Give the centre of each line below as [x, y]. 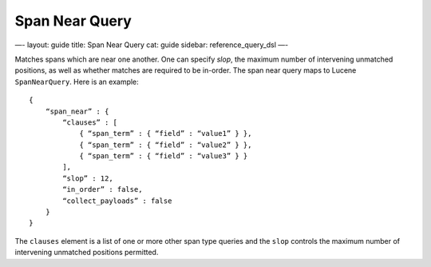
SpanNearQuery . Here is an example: [77, 82]
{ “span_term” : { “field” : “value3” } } [164, 156]
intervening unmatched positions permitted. [87, 253]
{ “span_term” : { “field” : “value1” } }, [166, 133]
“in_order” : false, [103, 189]
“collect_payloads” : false [117, 201]
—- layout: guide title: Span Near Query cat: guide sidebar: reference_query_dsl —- [152, 45]
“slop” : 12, [88, 178]
